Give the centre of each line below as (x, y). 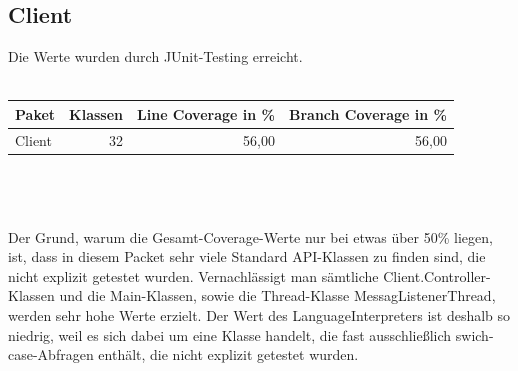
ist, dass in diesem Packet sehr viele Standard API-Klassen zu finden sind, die (247, 256)
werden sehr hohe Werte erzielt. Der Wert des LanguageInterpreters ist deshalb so (259, 314)
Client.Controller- (437, 275)
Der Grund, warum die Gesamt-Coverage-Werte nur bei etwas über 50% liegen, (250, 236)
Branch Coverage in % (367, 113)
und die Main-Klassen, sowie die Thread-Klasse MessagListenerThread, (277, 295)
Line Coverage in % (206, 113)
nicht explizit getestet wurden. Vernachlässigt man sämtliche (193, 275)
